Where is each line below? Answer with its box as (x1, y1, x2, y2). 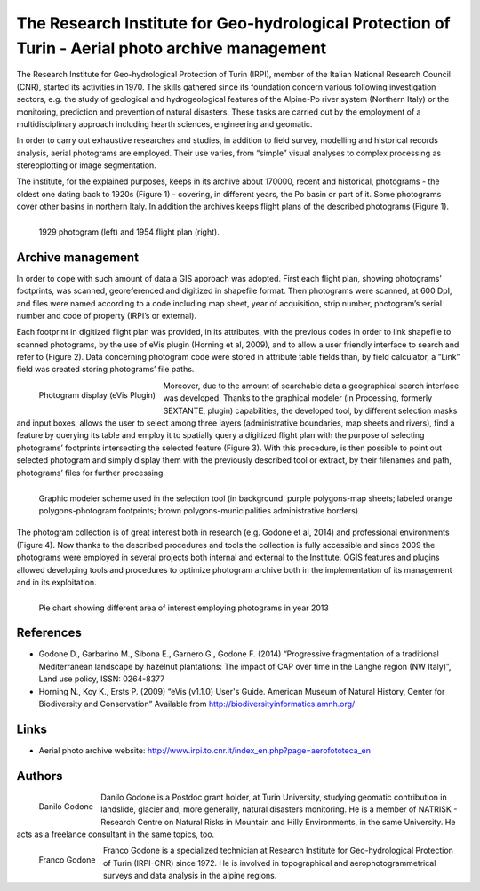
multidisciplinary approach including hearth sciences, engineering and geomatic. (16, 118, 313, 129)
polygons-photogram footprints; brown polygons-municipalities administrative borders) (38, 505, 359, 516)
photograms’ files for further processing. (16, 467, 166, 478)
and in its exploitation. (16, 577, 97, 587)
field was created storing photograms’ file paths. (16, 364, 195, 375)
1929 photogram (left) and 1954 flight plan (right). (38, 227, 220, 237)
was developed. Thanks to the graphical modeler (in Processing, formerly (163, 393, 433, 403)
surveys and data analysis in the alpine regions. (102, 871, 277, 881)
